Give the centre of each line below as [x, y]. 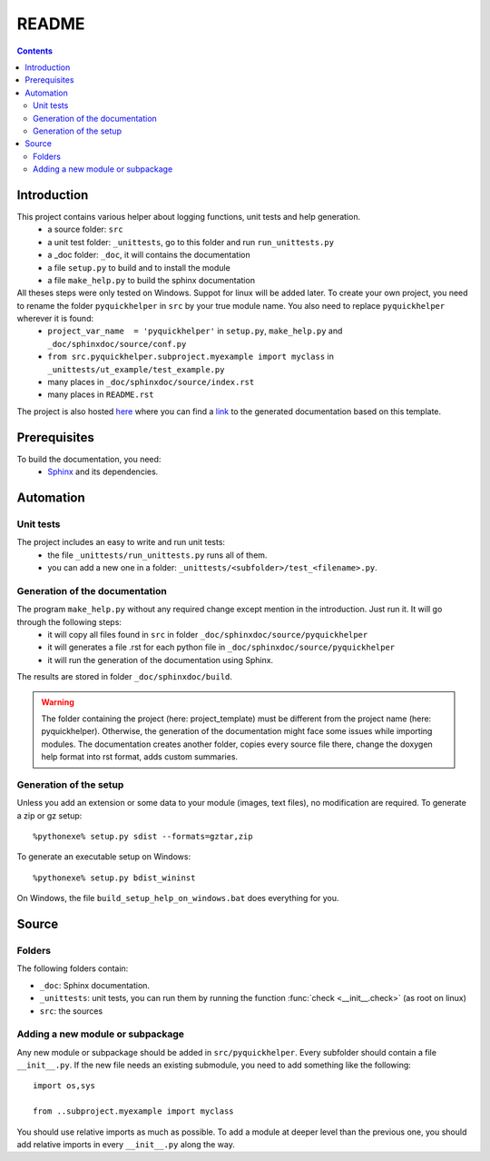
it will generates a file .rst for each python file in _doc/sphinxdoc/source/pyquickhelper [221, 647]
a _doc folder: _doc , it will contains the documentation [149, 255]
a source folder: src [85, 229]
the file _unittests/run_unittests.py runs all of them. [157, 555]
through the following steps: [69, 621]
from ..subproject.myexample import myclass [134, 1111]
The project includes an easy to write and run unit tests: [121, 542]
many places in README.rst [101, 394]
